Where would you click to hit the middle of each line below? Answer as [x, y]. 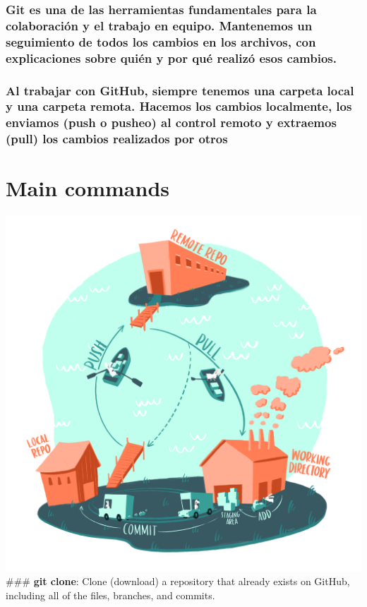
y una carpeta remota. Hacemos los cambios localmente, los [179, 106]
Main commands [88, 188]
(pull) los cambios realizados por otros [117, 139]
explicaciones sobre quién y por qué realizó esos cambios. [171, 58]
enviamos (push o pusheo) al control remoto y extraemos [171, 122]
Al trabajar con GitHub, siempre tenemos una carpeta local [180, 90]
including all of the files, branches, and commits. [110, 595]
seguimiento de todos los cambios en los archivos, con [161, 41]
